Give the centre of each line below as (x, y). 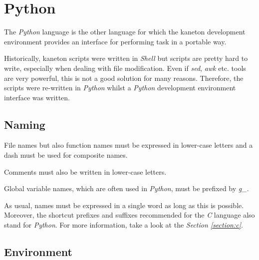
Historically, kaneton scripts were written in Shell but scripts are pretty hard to (126, 58)
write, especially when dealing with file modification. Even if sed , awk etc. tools (125, 68)
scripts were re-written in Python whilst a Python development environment (120, 88)
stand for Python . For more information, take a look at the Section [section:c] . (124, 225)
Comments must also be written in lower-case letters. (85, 171)
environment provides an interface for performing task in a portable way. (115, 41)
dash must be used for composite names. (66, 155)
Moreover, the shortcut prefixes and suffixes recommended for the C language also (129, 215)
